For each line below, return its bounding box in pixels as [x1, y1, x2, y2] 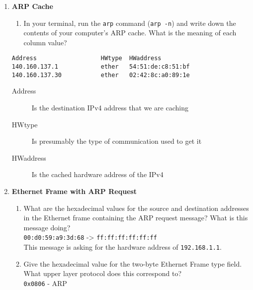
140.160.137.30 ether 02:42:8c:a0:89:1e [11, 71, 190, 79]
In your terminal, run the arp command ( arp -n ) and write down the [23, 17, 236, 28]
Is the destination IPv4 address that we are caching [31, 102, 188, 112]
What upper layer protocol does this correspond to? [23, 268, 181, 279]
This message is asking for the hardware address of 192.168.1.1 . [23, 242, 222, 252]
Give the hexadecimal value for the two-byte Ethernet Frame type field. [23, 258, 242, 269]
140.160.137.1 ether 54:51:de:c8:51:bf [11, 63, 190, 71]
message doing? [23, 222, 71, 232]
